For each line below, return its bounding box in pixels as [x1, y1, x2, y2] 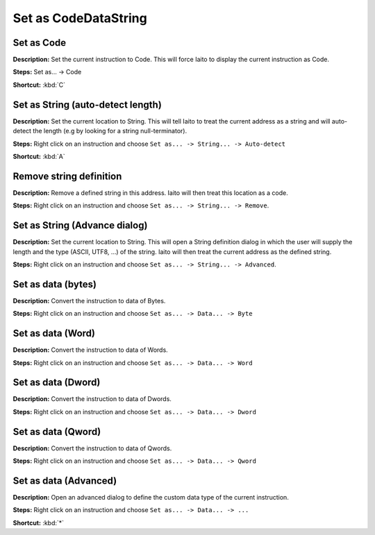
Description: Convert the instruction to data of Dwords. [12, 395, 172, 403]
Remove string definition [12, 170, 122, 182]
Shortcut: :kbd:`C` [12, 80, 66, 89]
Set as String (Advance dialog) [12, 219, 148, 232]
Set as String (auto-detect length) [12, 99, 162, 110]
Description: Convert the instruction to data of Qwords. [12, 444, 172, 452]
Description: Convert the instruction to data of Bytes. [12, 296, 166, 305]
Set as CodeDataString [12, 10, 147, 26]
